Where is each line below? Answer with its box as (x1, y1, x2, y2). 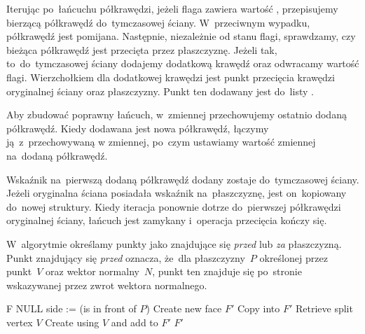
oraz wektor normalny (46, 264, 139, 279)
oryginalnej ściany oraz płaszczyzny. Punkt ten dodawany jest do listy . (6, 83, 314, 98)
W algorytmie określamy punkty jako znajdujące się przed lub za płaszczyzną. (6, 236, 342, 251)
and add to (111, 314, 158, 329)
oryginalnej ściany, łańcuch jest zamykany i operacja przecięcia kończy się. (6, 213, 327, 228)
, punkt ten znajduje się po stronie (152, 264, 302, 279)
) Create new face (146, 301, 222, 316)
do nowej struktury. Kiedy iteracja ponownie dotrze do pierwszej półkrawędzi (6, 199, 341, 214)
